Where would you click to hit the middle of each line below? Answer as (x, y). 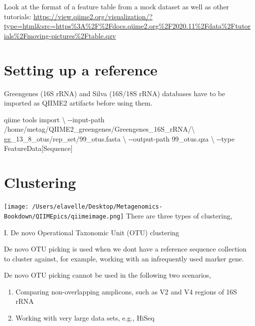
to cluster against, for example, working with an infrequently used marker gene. (124, 258)
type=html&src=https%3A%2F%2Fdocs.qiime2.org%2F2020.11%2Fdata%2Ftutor (127, 26)
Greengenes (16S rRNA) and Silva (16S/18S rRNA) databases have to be (115, 93)
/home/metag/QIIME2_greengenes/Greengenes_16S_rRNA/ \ (99, 129)
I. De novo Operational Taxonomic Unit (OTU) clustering (92, 232)
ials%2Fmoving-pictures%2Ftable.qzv (60, 35)
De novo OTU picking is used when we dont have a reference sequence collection (125, 249)
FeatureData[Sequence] (38, 148)
